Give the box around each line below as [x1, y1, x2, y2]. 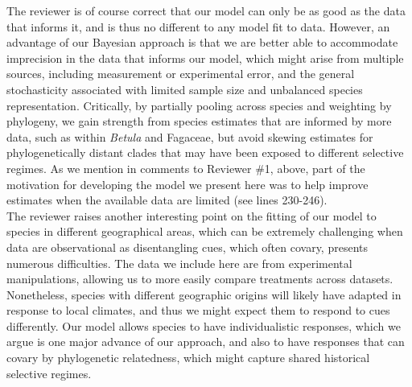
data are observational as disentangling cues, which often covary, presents [6, 238, 368, 255]
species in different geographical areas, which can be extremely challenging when [6, 223, 403, 240]
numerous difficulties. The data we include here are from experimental [6, 254, 352, 271]
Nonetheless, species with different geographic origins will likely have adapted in [6, 286, 402, 303]
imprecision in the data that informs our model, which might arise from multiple [6, 49, 404, 66]
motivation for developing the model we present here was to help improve [6, 175, 369, 192]
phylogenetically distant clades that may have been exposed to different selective [6, 144, 404, 161]
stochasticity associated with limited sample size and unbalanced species [6, 80, 363, 97]
